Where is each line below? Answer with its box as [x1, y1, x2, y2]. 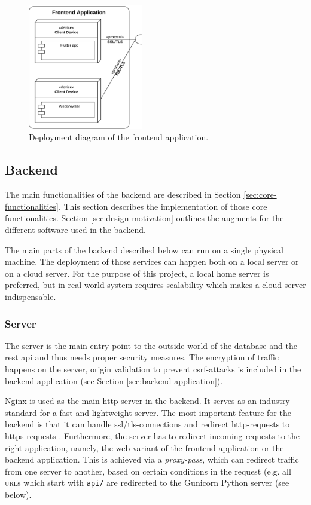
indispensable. [5, 290, 56, 302]
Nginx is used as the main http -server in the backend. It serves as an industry [5, 394, 290, 407]
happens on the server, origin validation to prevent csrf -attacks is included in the [5, 362, 301, 375]
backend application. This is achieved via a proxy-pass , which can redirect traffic [5, 453, 299, 466]
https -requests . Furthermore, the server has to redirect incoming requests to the [5, 429, 300, 442]
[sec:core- [243, 188, 277, 201]
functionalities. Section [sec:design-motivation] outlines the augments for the [5, 212, 284, 224]
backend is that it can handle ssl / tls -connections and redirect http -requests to [5, 418, 290, 430]
